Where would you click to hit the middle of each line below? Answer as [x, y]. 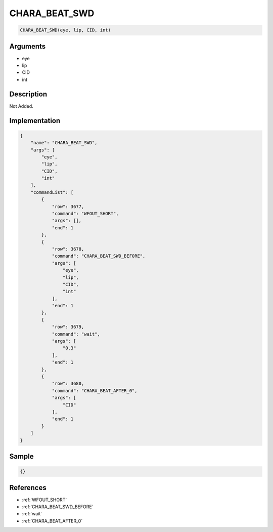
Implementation [35, 121]
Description [28, 94]
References [28, 488]
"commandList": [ [52, 192]
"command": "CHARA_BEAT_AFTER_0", [95, 391]
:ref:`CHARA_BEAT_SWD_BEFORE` [58, 507]
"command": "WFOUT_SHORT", [85, 214]
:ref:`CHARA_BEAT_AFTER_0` [52, 521]
